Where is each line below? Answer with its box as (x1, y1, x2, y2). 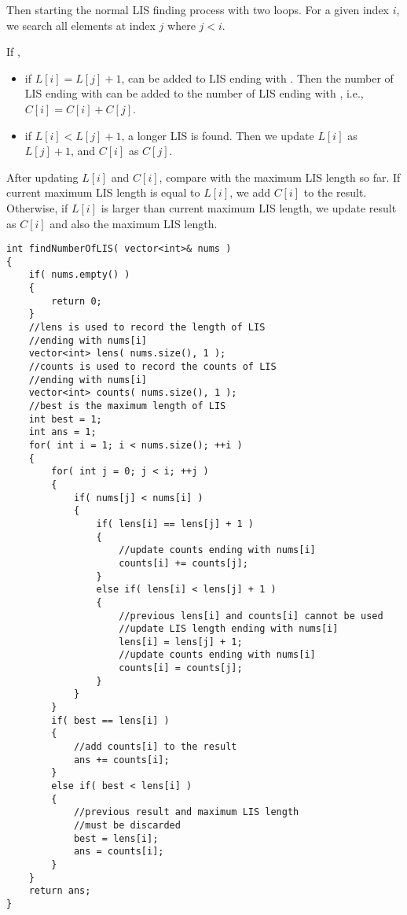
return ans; (28, 885, 91, 897)
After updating (6, 168, 79, 185)
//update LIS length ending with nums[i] (119, 623, 339, 635)
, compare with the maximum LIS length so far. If (159, 168, 401, 185)
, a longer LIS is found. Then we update (121, 127, 314, 143)
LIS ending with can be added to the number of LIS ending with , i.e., (24, 85, 364, 101)
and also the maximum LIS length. (49, 215, 218, 231)
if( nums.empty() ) (28, 269, 130, 281)
